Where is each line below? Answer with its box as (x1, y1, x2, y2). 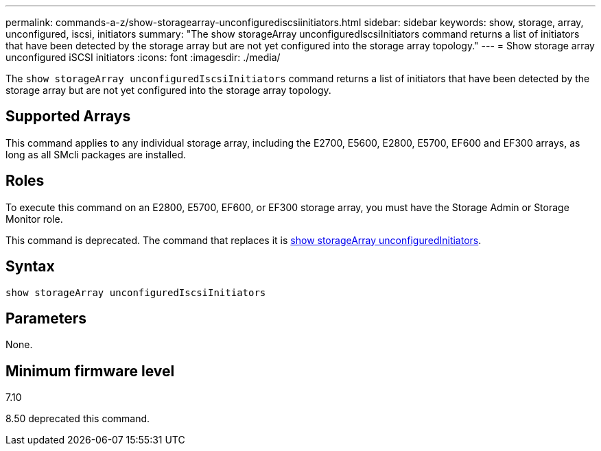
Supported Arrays (5, 108, 131, 125)
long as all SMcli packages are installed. (5, 148, 186, 160)
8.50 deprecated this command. (5, 413, 150, 425)
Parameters (5, 309, 86, 327)
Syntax (5, 258, 55, 276)
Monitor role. (5, 212, 63, 225)
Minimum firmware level (5, 362, 175, 380)
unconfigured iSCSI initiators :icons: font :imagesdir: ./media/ (5, 51, 281, 63)
